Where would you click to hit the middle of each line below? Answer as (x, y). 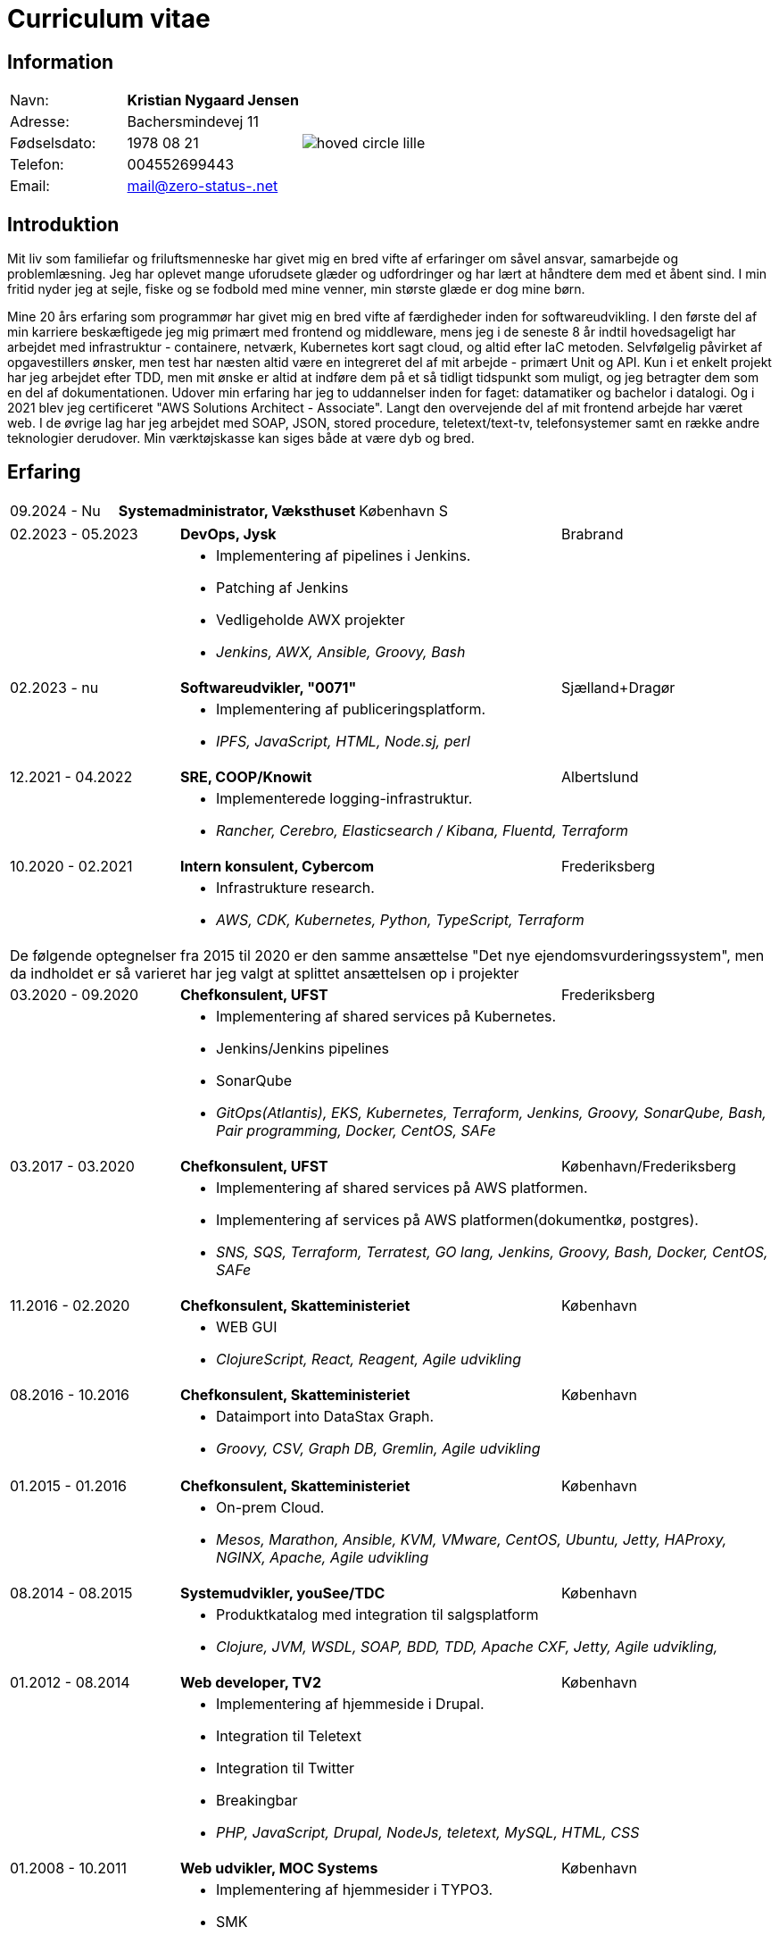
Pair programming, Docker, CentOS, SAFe (356, 1130)
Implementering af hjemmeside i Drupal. (350, 1703)
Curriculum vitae (109, 19)
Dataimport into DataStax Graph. (325, 1416)
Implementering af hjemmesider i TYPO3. (355, 1889)
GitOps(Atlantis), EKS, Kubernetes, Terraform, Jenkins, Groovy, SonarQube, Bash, (491, 1112)
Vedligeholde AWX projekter (311, 619)
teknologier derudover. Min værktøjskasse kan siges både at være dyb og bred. (241, 438)
